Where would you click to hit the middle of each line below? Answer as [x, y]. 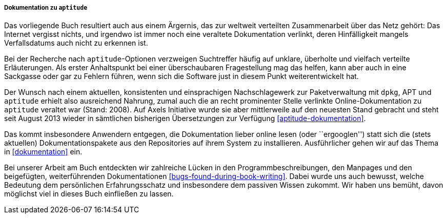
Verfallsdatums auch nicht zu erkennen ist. [76, 43]
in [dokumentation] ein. [43, 152]
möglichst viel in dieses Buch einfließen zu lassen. [89, 194]
